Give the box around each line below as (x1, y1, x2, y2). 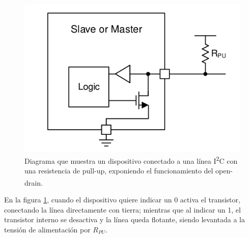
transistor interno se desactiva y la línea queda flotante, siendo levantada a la (4, 214, 245, 225)
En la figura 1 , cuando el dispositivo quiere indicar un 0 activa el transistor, (4, 194, 240, 205)
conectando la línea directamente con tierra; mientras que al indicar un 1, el (4, 204, 241, 215)
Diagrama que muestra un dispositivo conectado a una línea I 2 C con (24, 154, 238, 166)
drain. (24, 177, 43, 188)
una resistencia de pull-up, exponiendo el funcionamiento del (24, 165, 213, 176)
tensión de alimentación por (4, 224, 91, 234)
